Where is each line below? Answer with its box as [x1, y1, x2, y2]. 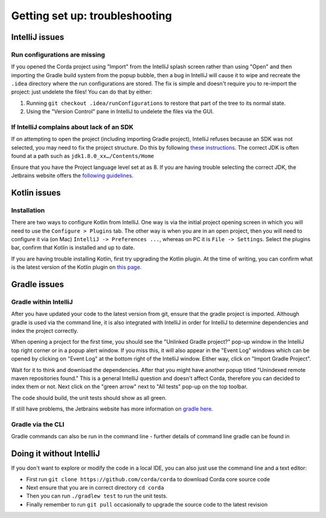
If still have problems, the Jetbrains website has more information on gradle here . [11, 405, 214, 412]
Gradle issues [11, 279, 65, 289]
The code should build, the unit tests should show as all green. [11, 394, 167, 401]
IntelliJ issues [11, 32, 65, 42]
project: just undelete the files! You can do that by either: [11, 88, 152, 96]
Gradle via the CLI [11, 420, 65, 428]
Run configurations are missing [11, 50, 106, 58]
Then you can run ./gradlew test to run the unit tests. [26, 492, 168, 500]
